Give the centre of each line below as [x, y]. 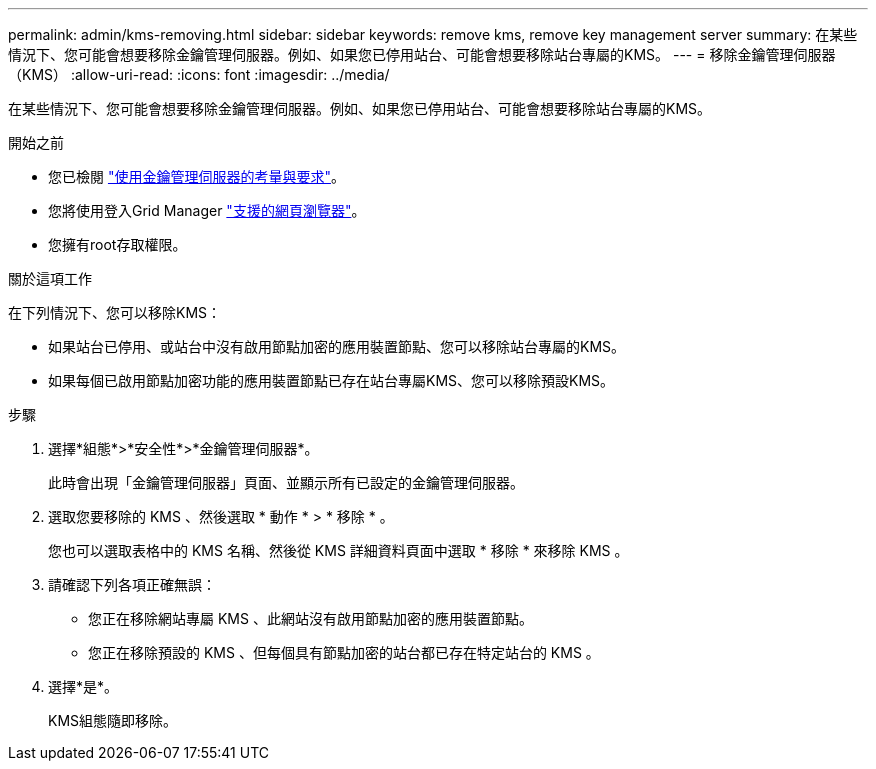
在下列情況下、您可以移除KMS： [115, 312]
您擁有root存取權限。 [117, 244]
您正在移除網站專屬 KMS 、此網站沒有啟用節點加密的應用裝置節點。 [310, 618]
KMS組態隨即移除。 [113, 720]
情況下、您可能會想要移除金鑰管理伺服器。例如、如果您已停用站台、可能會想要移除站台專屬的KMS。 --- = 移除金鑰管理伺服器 [422, 54]
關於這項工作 [50, 278]
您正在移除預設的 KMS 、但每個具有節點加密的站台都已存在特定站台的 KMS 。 [344, 652]
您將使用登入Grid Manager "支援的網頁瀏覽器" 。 [207, 210]
